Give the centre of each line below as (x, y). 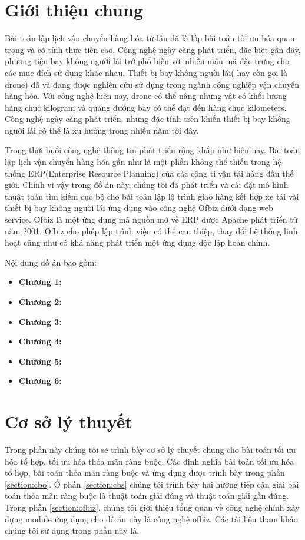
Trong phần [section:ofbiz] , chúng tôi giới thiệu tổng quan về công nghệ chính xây (152, 507)
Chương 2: (40, 302)
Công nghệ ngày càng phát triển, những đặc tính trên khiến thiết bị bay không (147, 119)
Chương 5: (40, 361)
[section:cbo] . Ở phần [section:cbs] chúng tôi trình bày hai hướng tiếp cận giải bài (152, 484)
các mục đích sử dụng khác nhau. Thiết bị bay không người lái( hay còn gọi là (146, 72)
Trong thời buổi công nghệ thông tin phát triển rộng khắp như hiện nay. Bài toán (152, 150)
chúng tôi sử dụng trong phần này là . (72, 530)
